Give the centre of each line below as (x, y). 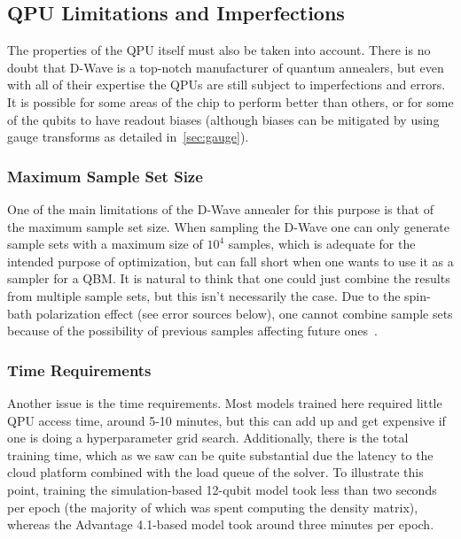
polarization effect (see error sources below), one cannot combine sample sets (244, 313)
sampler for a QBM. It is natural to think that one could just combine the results (229, 278)
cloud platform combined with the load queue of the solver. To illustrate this (215, 472)
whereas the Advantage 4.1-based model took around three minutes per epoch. (221, 524)
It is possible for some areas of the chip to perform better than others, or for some (230, 101)
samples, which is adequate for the (322, 244)
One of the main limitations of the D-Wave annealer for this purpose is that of (220, 208)
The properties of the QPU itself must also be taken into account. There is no (219, 50)
